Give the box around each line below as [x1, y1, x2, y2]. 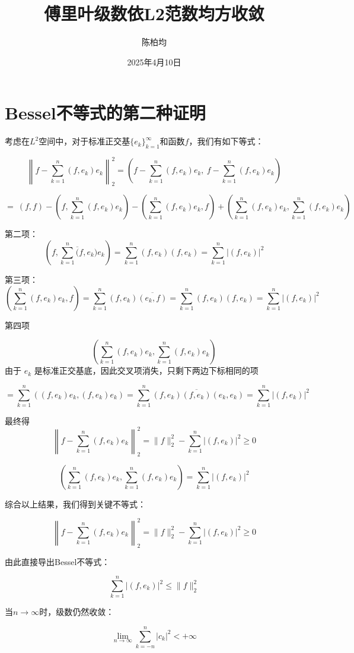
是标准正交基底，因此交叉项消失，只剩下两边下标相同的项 [34, 364, 259, 377]
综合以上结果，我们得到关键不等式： [5, 497, 146, 510]
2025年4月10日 [127, 55, 181, 68]
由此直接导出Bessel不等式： [5, 555, 110, 567]
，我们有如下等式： [189, 135, 264, 147]
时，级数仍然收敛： [39, 605, 114, 618]
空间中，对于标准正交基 [39, 135, 130, 147]
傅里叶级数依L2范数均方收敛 [44, 1, 264, 26]
